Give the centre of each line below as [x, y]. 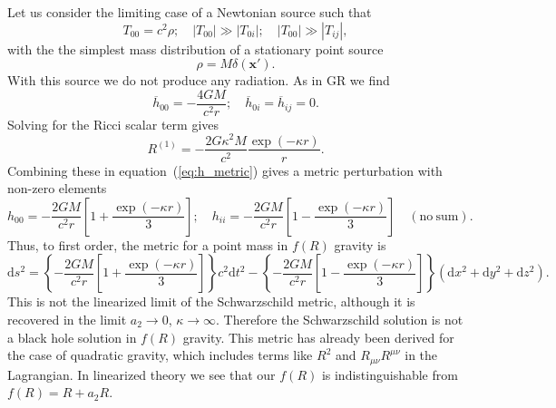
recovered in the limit [67, 319]
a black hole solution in [72, 337]
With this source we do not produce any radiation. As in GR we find [199, 80]
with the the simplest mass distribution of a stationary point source [195, 49]
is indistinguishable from [390, 374]
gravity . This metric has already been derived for [318, 337]
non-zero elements [57, 188]
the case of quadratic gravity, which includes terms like [160, 355]
